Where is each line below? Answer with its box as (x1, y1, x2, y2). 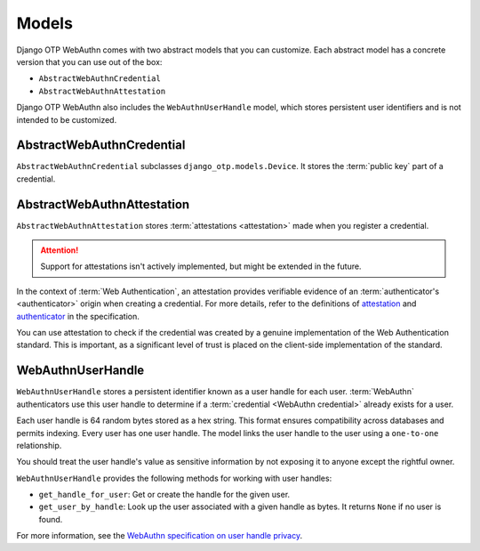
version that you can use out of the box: (16, 56, 163, 67)
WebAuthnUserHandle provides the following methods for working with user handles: (16, 473, 332, 483)
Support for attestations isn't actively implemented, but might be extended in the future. (40, 261, 362, 271)
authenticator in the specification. (16, 311, 140, 321)
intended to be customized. (16, 114, 117, 125)
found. (38, 514, 63, 524)
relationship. (16, 440, 62, 450)
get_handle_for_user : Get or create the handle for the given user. (38, 490, 291, 500)
